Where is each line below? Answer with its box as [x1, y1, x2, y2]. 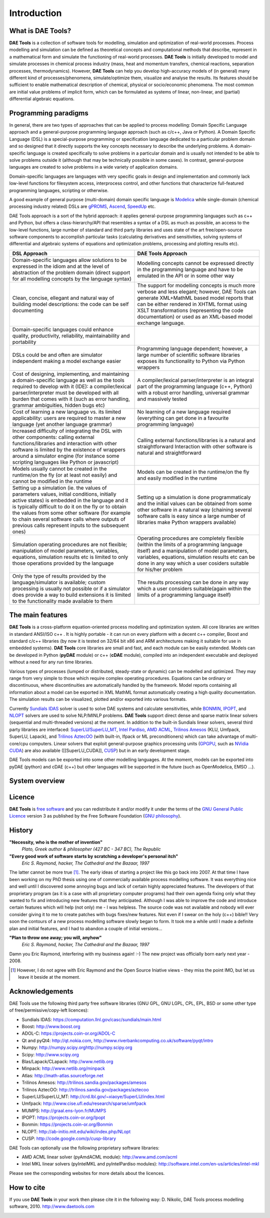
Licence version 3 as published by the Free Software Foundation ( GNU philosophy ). [9, 813, 181, 819]
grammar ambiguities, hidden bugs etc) [12, 401, 105, 409]
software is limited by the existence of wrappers [12, 446, 126, 453]
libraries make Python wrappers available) [137, 519, 236, 526]
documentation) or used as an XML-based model [137, 313, 252, 320]
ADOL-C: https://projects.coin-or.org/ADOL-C [21, 1030, 115, 1036]
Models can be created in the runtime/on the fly [137, 468, 249, 475]
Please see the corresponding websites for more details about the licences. [9, 1170, 165, 1176]
